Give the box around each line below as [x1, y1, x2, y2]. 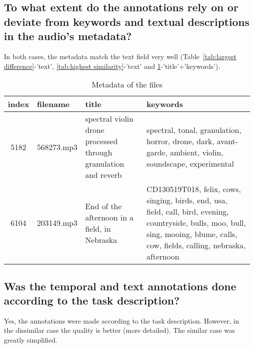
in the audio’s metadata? [4, 28, 132, 43]
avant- [216, 135, 238, 147]
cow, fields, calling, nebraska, [147, 239, 246, 251]
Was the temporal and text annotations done [4, 278, 236, 293]
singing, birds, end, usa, [147, 195, 228, 206]
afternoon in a [85, 211, 134, 223]
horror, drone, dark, [147, 135, 214, 147]
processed [85, 135, 118, 147]
